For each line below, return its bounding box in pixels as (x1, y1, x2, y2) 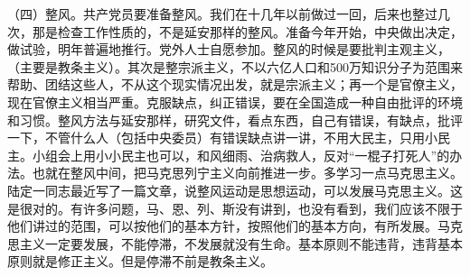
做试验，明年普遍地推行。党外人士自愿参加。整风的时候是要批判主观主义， (7, 40, 450, 59)
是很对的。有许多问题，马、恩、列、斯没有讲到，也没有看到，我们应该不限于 (7, 198, 463, 217)
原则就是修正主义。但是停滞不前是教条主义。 (7, 252, 273, 271)
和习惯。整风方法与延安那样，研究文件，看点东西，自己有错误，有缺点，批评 (7, 110, 463, 129)
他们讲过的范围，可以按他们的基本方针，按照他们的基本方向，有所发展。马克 (7, 216, 463, 235)
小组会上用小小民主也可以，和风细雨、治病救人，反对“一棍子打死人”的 (32, 145, 450, 164)
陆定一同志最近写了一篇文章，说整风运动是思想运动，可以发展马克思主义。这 (7, 180, 463, 199)
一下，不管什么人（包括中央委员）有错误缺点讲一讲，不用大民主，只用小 (7, 128, 437, 147)
